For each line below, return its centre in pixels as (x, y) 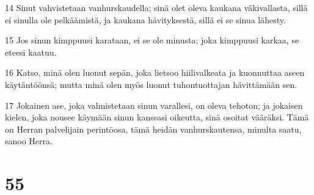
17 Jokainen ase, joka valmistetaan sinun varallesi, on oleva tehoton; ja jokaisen (154, 105)
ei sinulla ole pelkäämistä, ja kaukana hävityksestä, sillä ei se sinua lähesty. (145, 19)
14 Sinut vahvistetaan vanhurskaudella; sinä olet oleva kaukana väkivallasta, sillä (156, 7)
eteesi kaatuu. (31, 52)
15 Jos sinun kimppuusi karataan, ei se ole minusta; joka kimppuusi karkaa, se (152, 40)
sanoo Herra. (29, 141)
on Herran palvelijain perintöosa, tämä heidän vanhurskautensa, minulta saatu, (153, 129)
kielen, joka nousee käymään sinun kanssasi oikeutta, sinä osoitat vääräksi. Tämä (157, 117)
